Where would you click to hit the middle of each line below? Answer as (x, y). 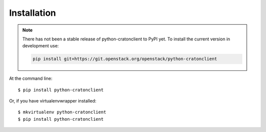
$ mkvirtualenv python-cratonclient (62, 112)
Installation (33, 13)
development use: (41, 46)
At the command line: (31, 78)
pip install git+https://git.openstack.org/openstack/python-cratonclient (125, 59)
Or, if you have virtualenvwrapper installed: (53, 101)
